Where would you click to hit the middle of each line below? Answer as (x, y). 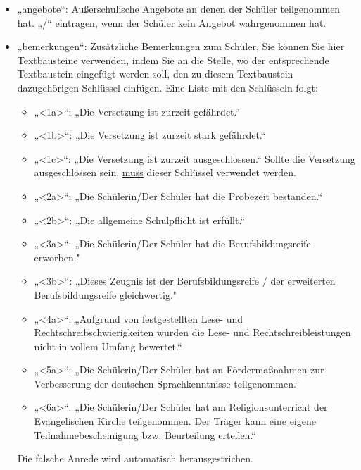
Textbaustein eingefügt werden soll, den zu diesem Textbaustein (155, 74)
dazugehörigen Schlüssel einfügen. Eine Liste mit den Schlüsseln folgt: (167, 87)
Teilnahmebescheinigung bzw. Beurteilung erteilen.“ (145, 434)
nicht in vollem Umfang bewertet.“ (108, 346)
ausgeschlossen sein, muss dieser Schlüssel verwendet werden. (165, 172)
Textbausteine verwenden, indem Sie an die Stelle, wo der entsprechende (173, 60)
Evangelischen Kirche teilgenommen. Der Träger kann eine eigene (175, 421)
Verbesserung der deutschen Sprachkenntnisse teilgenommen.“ (167, 383)
